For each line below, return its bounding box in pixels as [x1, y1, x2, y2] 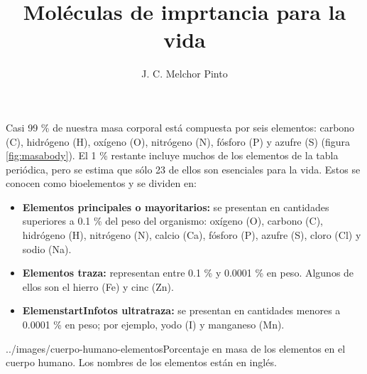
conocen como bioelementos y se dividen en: [6, 176, 197, 191]
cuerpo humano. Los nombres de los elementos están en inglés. [6, 355, 277, 370]
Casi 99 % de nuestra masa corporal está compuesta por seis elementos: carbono [6, 119, 355, 134]
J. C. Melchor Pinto [141, 66, 228, 81]
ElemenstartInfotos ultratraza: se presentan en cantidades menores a [22, 303, 341, 318]
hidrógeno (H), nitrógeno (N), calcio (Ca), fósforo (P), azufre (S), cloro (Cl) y [22, 228, 361, 242]
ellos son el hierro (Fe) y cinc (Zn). [22, 279, 174, 294]
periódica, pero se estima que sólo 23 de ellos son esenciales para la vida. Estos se [6, 161, 361, 176]
